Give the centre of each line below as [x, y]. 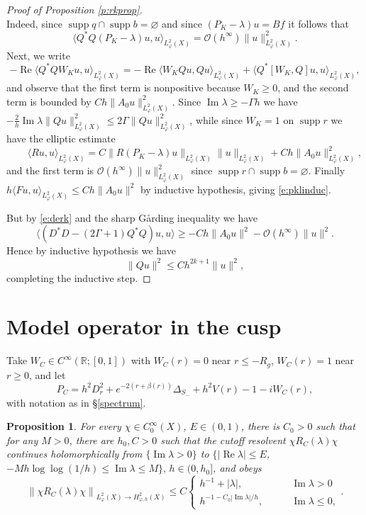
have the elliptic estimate [61, 138]
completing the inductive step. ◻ [79, 277]
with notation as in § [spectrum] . [76, 402]
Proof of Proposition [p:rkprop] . [74, 9]
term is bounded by [49, 101]
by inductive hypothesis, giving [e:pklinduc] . [235, 189]
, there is [260, 426]
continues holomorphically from [74, 454]
